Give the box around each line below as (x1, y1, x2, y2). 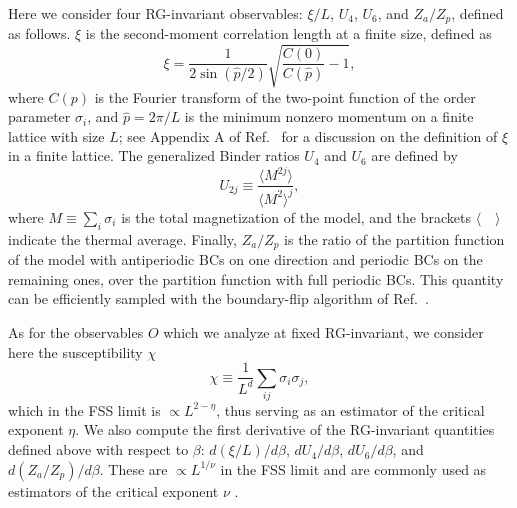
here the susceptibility (8, 341, 143, 362)
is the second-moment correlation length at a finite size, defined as (85, 23, 492, 44)
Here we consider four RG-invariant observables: (8, 3, 303, 23)
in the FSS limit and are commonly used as (220, 458, 487, 479)
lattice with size (8, 125, 105, 146)
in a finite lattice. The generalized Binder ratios (8, 145, 300, 166)
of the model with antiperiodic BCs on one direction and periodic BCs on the (8, 249, 483, 270)
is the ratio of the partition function (284, 228, 505, 249)
